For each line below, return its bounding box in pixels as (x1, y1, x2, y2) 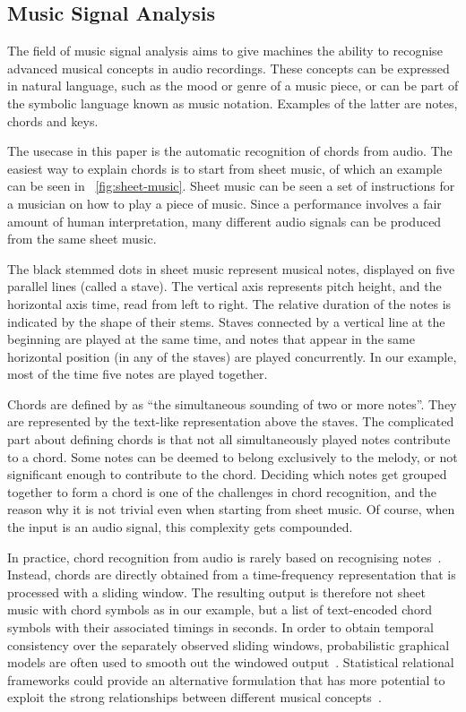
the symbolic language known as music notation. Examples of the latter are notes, (7, 93, 458, 112)
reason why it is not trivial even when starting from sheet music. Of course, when (7, 500, 455, 519)
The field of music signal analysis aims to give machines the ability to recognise (7, 41, 443, 60)
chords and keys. (7, 111, 99, 130)
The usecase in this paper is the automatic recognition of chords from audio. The (7, 142, 453, 160)
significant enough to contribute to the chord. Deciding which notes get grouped (7, 465, 447, 484)
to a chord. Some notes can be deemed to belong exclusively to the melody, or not (7, 447, 458, 466)
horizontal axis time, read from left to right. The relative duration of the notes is (7, 294, 452, 313)
